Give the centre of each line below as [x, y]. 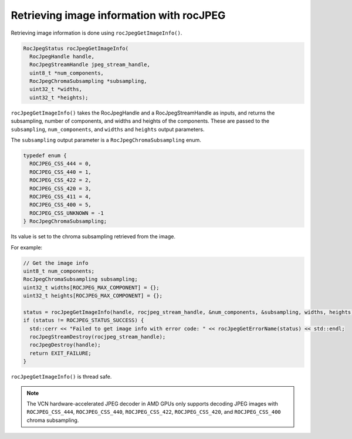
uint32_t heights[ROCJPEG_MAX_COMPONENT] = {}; [93, 296]
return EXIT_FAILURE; [61, 353]
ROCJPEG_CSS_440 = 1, [61, 172]
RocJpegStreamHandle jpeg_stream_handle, [90, 65]
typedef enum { [45, 156]
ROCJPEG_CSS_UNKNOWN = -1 [67, 213]
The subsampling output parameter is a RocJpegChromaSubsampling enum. [106, 140]
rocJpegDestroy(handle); [65, 345]
